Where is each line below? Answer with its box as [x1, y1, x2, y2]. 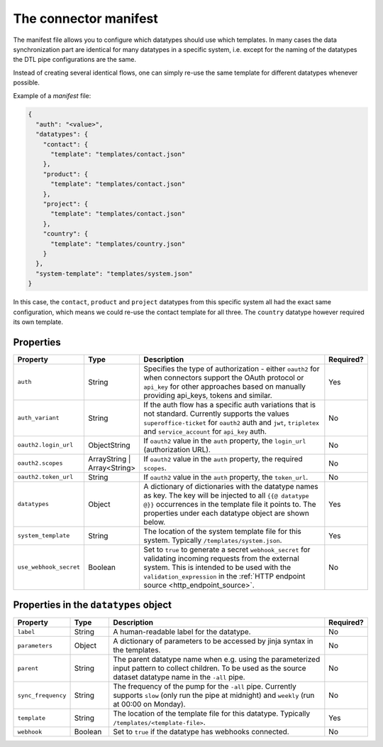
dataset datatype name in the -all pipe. [113, 672, 245, 682]
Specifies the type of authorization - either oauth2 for [143, 363, 320, 373]
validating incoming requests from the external [143, 553, 299, 563]
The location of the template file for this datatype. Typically [113, 709, 311, 719]
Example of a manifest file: [13, 91, 91, 100]
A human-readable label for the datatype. [113, 627, 251, 637]
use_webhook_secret [17, 564, 81, 571]
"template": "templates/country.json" [50, 240, 186, 248]
